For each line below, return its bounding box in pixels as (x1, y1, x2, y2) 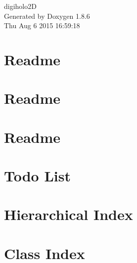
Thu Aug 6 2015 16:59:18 (4, 20, 80, 31)
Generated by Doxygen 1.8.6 (4, 10, 90, 21)
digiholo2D (4, 1, 37, 11)
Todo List (4, 166, 71, 186)
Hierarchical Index (4, 204, 133, 224)
